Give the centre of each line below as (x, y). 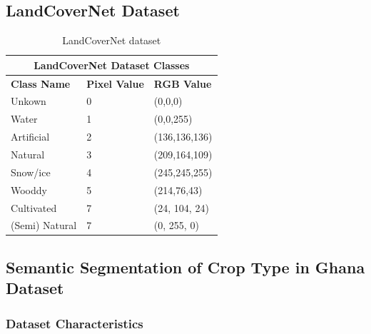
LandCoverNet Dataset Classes (112, 65)
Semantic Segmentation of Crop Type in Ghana (185, 267)
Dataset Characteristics (75, 323)
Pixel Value (115, 83)
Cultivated (34, 207)
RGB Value (183, 83)
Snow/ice (31, 172)
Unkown (29, 101)
